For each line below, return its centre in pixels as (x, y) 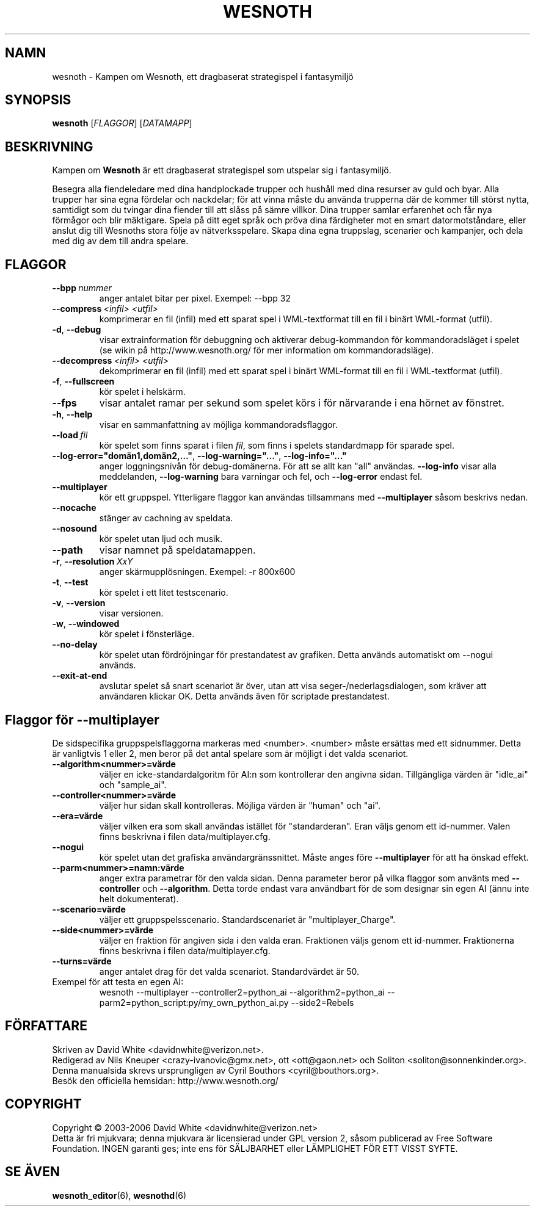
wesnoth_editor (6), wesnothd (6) (119, 1195)
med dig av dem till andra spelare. (120, 241)
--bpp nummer (82, 288)
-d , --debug (77, 330)
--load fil (70, 435)
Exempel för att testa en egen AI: (118, 981)
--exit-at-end (80, 676)
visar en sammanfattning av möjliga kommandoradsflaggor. (218, 425)
